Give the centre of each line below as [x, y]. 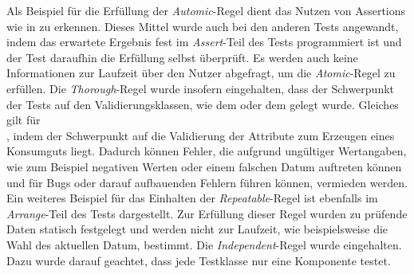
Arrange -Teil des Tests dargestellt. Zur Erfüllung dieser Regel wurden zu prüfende [207, 213]
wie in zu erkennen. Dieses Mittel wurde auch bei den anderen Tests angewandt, [203, 26]
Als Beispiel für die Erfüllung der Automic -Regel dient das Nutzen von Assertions [206, 10]
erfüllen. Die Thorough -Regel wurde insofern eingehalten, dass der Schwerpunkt [201, 88]
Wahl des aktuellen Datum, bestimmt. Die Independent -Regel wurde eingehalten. [204, 244]
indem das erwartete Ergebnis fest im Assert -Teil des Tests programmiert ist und [204, 42]
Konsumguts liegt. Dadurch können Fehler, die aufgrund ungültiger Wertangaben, [207, 151]
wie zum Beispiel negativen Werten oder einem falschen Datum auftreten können [204, 166]
